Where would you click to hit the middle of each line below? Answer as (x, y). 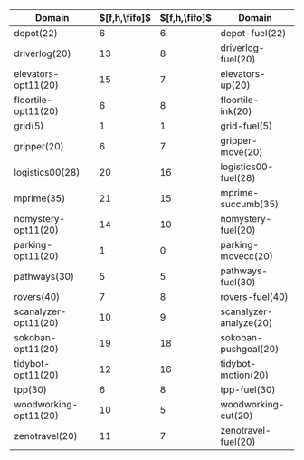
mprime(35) (40, 198)
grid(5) (29, 126)
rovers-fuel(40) (254, 297)
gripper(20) (39, 146)
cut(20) (237, 416)
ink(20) (236, 111)
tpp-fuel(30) (248, 390)
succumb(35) (249, 204)
